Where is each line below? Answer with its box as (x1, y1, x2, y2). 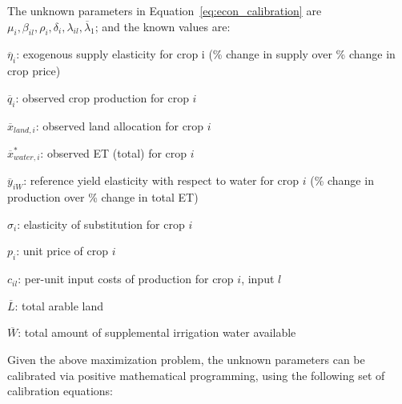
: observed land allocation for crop (35, 117, 204, 134)
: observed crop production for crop (15, 89, 189, 106)
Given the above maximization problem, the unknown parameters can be (7, 351, 365, 368)
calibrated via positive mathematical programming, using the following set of (7, 366, 385, 383)
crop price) (7, 62, 61, 79)
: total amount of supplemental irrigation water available (18, 324, 296, 341)
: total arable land (14, 297, 104, 314)
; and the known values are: (94, 18, 231, 34)
